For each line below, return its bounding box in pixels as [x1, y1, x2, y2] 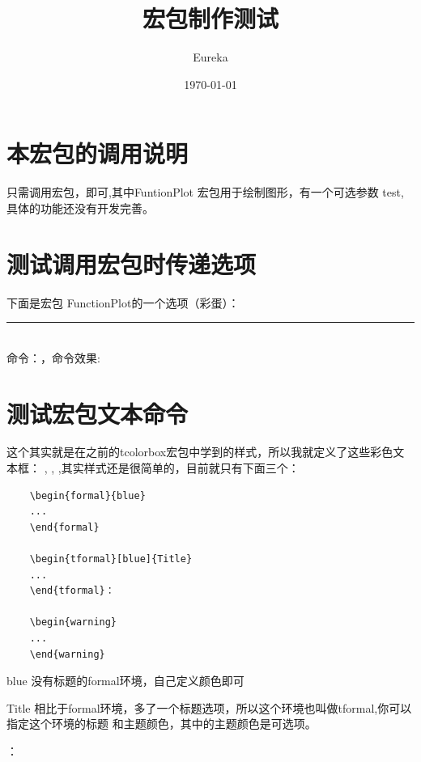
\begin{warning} [29, 616, 117, 629]
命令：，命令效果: [6, 349, 100, 366]
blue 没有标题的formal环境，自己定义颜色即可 [6, 672, 245, 689]
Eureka [193, 49, 228, 66]
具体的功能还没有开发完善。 [6, 199, 154, 216]
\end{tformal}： [29, 585, 115, 597]
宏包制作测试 [142, 2, 279, 35]
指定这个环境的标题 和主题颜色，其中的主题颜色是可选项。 [6, 715, 317, 732]
